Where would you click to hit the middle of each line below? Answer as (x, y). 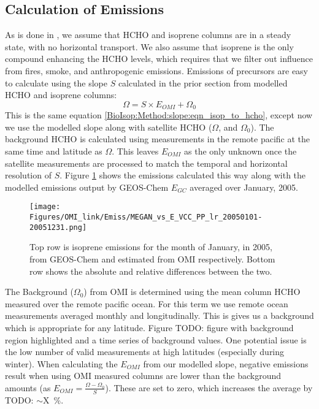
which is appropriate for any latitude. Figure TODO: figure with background (149, 327)
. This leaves (135, 151)
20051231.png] (58, 227)
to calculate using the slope (56, 82)
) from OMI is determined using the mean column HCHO (192, 292)
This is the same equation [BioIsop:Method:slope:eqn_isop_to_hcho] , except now (159, 115)
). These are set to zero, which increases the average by (209, 387)
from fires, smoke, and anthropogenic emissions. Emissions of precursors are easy (157, 70)
